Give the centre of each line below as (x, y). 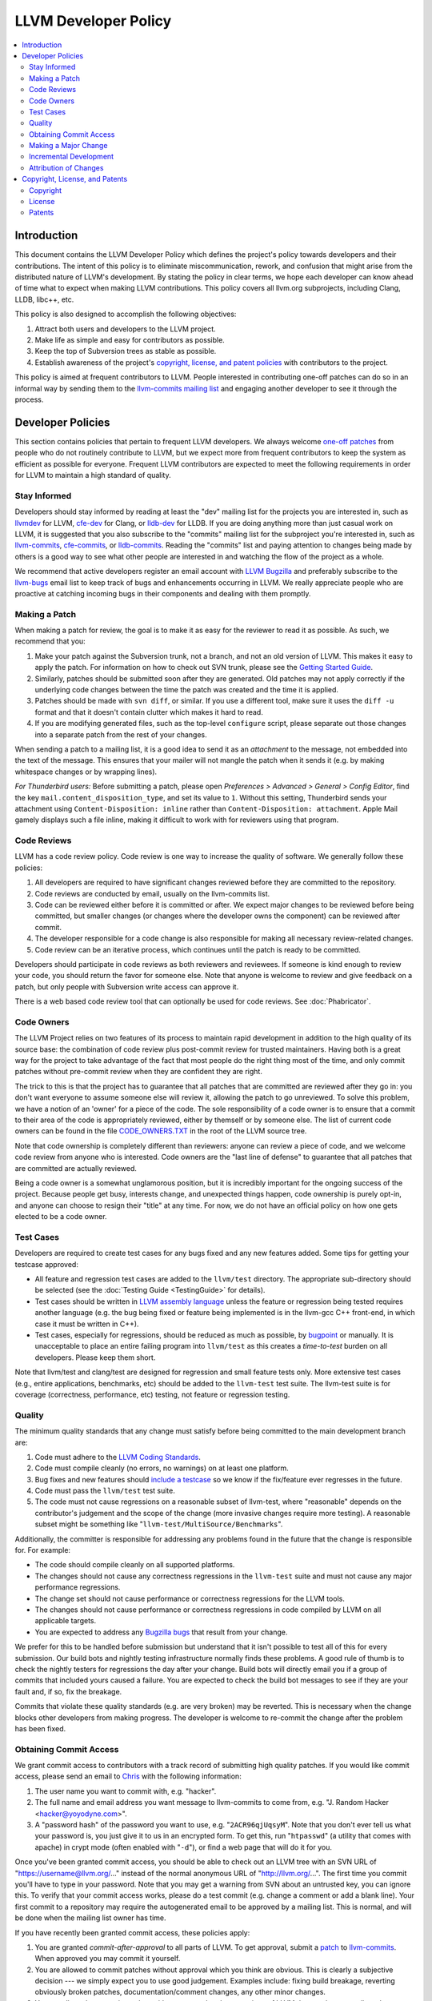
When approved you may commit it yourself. (108, 1959)
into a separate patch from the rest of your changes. (121, 734)
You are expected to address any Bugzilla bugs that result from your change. (161, 1632)
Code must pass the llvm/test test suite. (105, 1491)
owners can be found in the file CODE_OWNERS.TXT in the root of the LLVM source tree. (161, 1131)
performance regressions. (78, 1587)
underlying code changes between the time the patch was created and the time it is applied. (187, 690)
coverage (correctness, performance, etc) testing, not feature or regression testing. (152, 1394)
